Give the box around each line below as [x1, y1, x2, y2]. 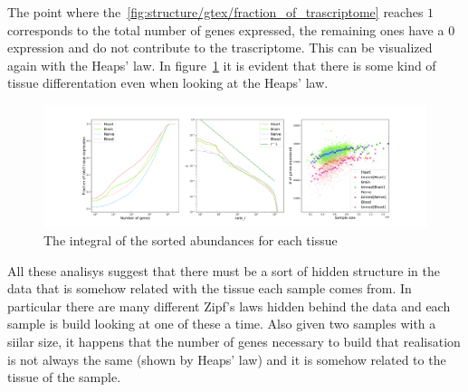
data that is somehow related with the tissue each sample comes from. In [7, 279, 412, 298]
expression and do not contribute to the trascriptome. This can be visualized [7, 38, 433, 57]
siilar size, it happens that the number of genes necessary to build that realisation [7, 331, 461, 350]
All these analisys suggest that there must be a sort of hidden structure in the [7, 261, 440, 280]
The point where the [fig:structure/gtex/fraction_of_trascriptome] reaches [7, 3, 424, 21]
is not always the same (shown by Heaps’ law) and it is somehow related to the [7, 349, 446, 368]
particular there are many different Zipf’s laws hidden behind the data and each [7, 296, 451, 315]
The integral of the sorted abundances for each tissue [43, 230, 338, 249]
